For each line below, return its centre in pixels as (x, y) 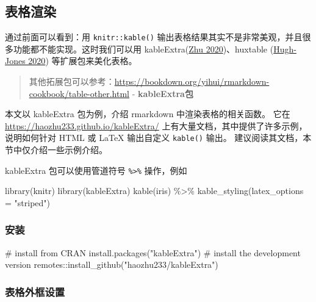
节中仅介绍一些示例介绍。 (56, 150)
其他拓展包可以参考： (72, 81)
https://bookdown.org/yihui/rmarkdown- (192, 81)
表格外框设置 (35, 291)
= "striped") (27, 202)
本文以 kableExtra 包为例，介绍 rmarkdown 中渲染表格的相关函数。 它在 (148, 114)
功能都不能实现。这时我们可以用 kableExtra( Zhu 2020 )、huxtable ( (143, 49)
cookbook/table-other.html (79, 93)
